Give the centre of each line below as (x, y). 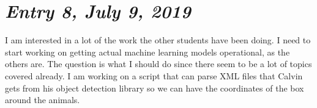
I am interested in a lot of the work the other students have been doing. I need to (158, 40)
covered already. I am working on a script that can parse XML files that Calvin (154, 75)
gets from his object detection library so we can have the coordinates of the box (155, 88)
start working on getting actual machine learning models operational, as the (147, 52)
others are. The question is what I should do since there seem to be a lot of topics (158, 64)
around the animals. (43, 100)
